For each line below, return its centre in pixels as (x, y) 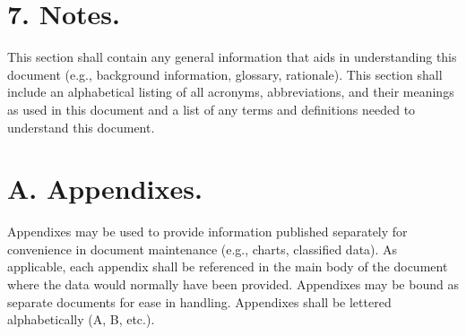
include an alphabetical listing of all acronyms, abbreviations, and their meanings (231, 92)
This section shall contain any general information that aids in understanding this (232, 57)
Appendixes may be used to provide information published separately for (207, 232)
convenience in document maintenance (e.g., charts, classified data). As (203, 249)
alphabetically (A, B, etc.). (81, 319)
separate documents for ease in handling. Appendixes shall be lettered (199, 301)
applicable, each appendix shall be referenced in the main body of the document (228, 266)
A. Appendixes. (105, 189)
